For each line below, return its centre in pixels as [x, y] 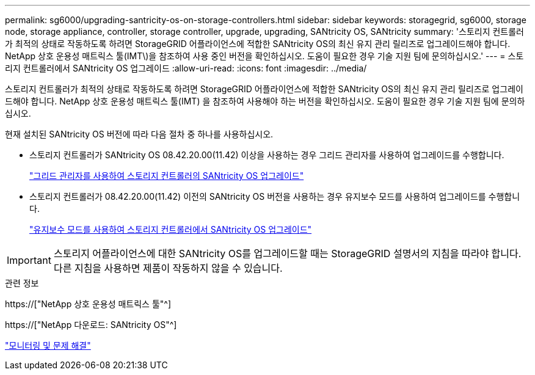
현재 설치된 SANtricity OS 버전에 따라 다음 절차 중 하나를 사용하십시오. [139, 134]
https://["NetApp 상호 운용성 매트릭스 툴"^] [88, 304]
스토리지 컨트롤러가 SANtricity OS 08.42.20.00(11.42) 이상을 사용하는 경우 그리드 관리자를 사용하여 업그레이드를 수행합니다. [267, 155]
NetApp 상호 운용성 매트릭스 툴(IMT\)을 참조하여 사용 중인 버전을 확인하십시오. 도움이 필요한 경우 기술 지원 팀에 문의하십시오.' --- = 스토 [264, 56]
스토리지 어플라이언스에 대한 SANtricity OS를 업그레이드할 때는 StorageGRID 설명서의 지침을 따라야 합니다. [287, 253]
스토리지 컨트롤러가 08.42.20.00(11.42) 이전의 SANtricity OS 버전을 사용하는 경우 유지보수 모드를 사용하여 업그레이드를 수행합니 [275, 196]
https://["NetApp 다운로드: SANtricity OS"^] [91, 325]
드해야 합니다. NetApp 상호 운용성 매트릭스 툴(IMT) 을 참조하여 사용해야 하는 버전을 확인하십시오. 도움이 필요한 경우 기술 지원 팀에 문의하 [265, 101]
